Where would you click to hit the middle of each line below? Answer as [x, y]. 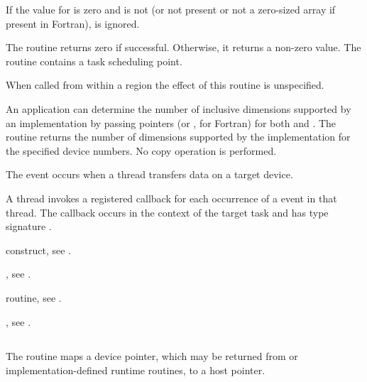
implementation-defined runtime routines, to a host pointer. [136, 370]
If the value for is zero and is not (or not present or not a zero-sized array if [171, 9]
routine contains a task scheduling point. [94, 61]
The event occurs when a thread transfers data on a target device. [149, 174]
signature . [29, 226]
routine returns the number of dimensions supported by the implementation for [178, 137]
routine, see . [34, 297]
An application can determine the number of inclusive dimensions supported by [179, 108]
